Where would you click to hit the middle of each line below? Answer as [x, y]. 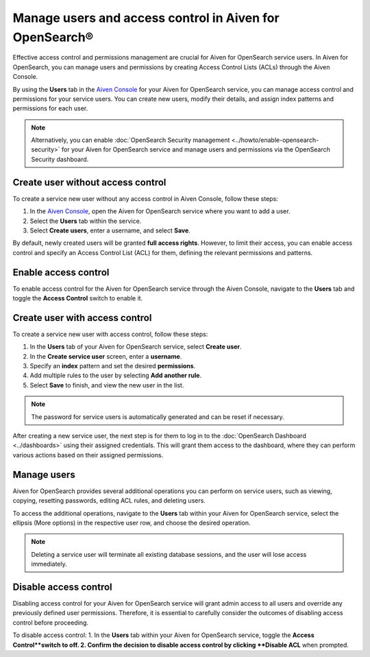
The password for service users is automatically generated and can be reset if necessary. [158, 417]
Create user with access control [82, 318]
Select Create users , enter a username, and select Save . [110, 230]
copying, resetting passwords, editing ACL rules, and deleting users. [109, 501]
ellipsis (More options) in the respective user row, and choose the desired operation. [132, 523]
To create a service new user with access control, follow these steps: [110, 334]
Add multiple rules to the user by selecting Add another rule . [116, 375]
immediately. [49, 564]
